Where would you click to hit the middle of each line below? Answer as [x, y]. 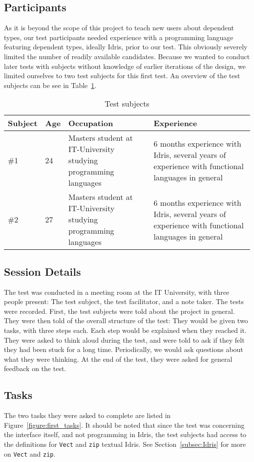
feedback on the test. [35, 368]
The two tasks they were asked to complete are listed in [87, 415]
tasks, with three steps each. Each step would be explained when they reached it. [125, 330]
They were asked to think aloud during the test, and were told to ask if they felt [124, 340]
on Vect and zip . [30, 453]
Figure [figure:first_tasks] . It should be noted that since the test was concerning [124, 425]
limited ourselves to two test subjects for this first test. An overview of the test [122, 76]
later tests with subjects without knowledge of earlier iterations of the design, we [125, 66]
